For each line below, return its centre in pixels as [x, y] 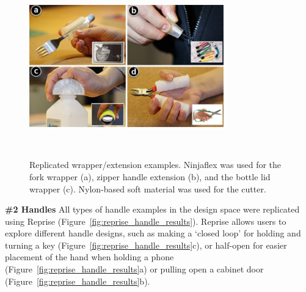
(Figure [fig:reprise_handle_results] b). [78, 281]
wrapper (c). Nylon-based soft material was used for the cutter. [148, 188]
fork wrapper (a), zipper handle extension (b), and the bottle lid [150, 176]
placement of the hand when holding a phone [89, 257]
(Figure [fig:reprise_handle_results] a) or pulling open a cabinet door [134, 269]
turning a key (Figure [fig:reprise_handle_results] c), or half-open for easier [146, 245]
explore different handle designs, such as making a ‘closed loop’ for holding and [153, 233]
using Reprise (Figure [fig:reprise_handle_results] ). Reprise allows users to [146, 221]
